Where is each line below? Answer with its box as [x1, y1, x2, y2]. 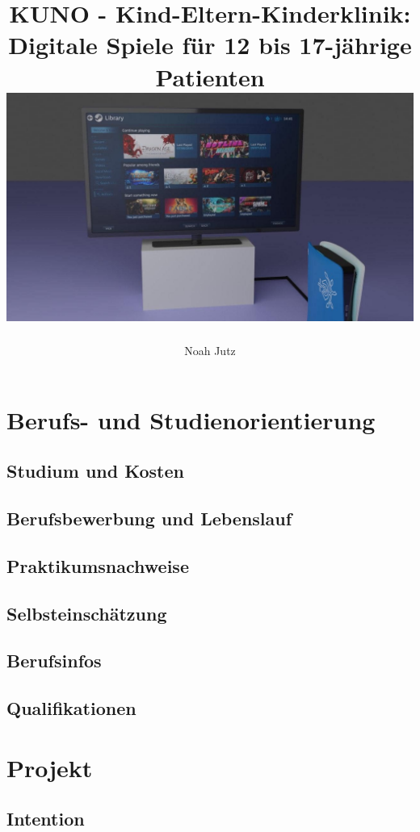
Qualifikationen [6, 696, 136, 721]
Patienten [155, 60, 265, 93]
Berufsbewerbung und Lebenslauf [6, 506, 292, 531]
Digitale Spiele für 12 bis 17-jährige [8, 28, 412, 61]
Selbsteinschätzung [6, 600, 167, 625]
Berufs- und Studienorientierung [6, 403, 376, 436]
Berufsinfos [6, 648, 102, 673]
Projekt [6, 750, 93, 784]
